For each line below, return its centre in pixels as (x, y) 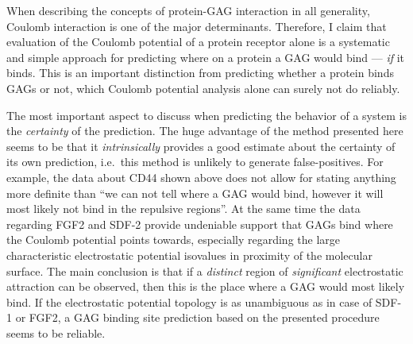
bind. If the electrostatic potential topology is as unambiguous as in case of (189, 301)
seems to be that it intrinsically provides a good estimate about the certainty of (201, 146)
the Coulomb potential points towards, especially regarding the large (174, 240)
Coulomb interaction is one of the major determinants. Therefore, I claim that (197, 26)
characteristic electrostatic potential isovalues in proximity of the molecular (189, 255)
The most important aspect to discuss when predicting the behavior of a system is (206, 115)
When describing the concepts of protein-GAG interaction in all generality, (188, 10)
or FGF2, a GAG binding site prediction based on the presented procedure (197, 317)
